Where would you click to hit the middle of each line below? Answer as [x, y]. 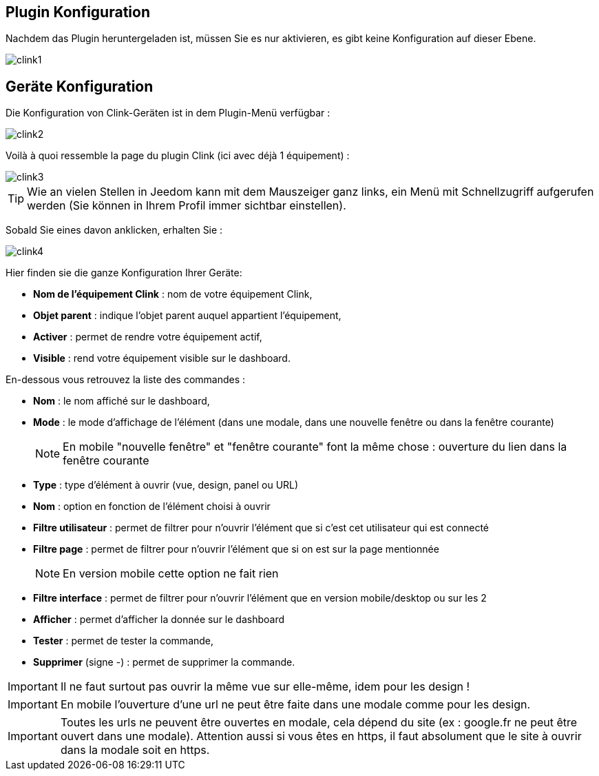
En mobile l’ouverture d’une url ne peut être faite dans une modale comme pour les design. [295, 705]
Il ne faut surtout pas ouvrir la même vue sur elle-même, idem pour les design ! [265, 687]
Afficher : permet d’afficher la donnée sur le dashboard [159, 620]
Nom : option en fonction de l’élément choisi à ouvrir [152, 507]
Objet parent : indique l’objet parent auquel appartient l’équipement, [187, 316]
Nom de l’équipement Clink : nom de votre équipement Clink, [173, 294]
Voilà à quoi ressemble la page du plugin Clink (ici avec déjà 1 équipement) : [178, 156]
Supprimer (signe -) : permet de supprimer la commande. [164, 662]
